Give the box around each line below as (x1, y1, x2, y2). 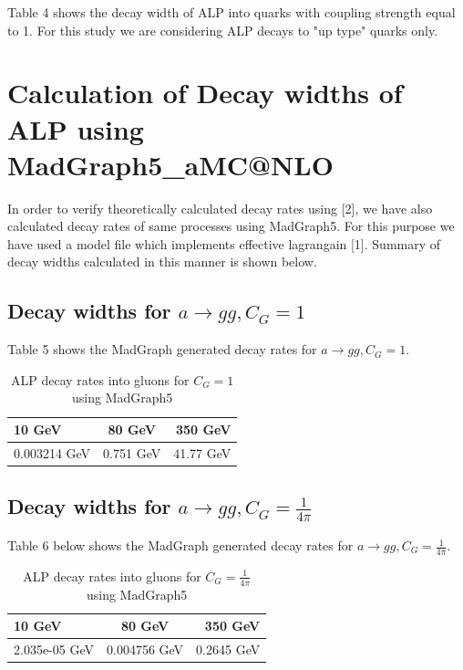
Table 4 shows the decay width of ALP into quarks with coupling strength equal (7, 3, 456, 21)
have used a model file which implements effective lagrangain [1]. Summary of (7, 234, 441, 253)
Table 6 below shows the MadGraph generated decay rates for (7, 536, 354, 555)
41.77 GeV (173, 443, 231, 462)
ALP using (7, 110, 144, 147)
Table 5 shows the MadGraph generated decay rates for (7, 340, 317, 359)
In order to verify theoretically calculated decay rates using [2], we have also (7, 198, 433, 217)
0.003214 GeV (14, 443, 91, 462)
